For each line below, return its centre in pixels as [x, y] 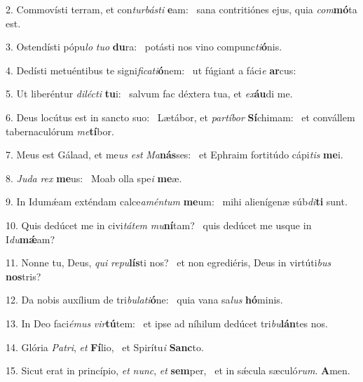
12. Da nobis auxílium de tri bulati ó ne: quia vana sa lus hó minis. [144, 300]
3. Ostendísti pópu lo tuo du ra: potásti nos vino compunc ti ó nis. [144, 47]
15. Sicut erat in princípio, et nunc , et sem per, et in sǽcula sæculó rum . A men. [178, 370]
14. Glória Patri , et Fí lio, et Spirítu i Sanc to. [105, 347]
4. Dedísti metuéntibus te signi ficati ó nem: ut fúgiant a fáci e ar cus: [151, 70]
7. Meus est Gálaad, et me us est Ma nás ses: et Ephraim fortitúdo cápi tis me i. [174, 155]
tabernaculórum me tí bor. [60, 131]
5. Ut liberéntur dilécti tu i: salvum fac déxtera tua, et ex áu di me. [149, 94]
